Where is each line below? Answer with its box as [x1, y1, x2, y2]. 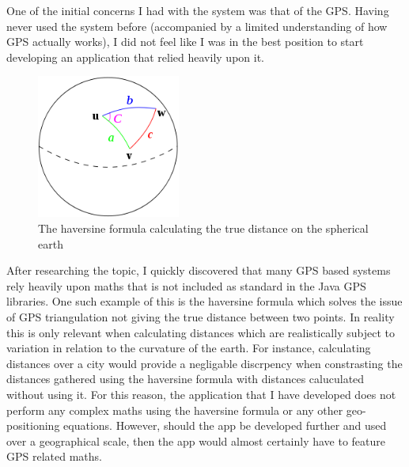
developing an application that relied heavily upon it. [6, 48, 264, 65]
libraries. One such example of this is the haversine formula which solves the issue [6, 293, 403, 309]
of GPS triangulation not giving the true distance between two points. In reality [6, 309, 395, 325]
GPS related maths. [6, 448, 102, 465]
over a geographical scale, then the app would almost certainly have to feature [6, 432, 386, 449]
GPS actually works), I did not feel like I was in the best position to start [6, 33, 364, 50]
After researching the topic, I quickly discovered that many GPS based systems [6, 262, 391, 279]
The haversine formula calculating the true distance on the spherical [38, 220, 369, 237]
